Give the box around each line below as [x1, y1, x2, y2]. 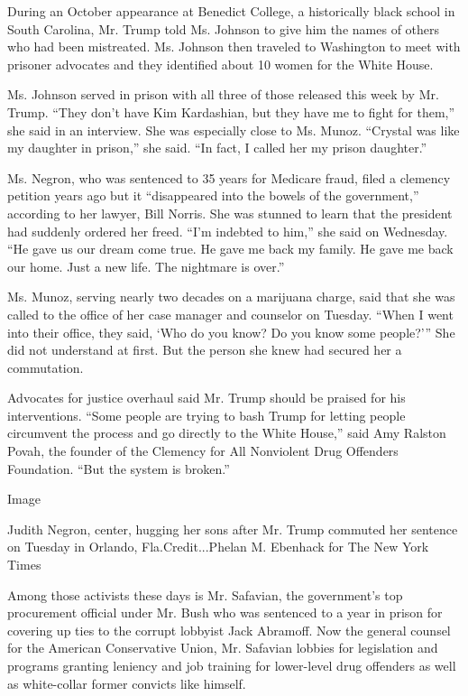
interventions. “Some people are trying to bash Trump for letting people [7, 405, 406, 424]
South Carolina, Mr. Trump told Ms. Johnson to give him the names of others [7, 19, 440, 38]
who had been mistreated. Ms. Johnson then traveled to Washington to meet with [7, 37, 461, 56]
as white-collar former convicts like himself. [7, 673, 246, 692]
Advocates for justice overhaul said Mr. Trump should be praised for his [7, 388, 406, 407]
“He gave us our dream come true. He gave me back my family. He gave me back [7, 239, 454, 258]
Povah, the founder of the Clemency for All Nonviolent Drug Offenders [7, 441, 399, 460]
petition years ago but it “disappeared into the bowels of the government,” [7, 186, 419, 205]
